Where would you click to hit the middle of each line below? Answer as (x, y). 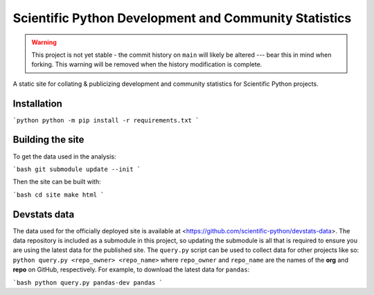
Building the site (48, 140)
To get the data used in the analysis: (64, 157)
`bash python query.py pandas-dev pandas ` (88, 283)
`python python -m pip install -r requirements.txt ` (106, 120)
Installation (37, 104)
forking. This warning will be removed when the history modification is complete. (147, 64)
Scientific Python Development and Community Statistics (182, 18)
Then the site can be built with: (57, 182)
